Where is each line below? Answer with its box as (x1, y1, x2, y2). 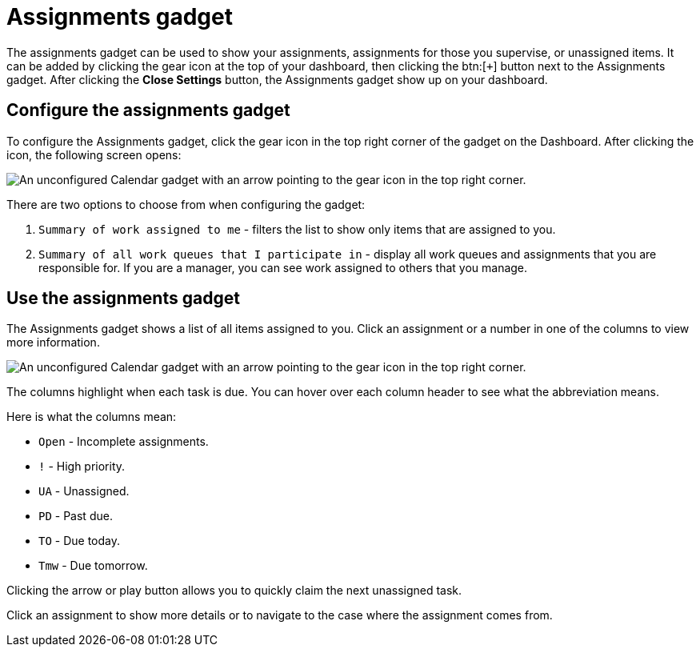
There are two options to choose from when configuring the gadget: (6, 197, 366, 211)
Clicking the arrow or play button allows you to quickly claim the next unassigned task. (6, 583, 462, 598)
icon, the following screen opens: (6, 147, 182, 162)
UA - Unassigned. (38, 484, 130, 499)
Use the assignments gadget (6, 288, 240, 309)
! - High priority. (38, 459, 126, 474)
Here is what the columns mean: (6, 410, 177, 424)
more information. (6, 335, 100, 350)
